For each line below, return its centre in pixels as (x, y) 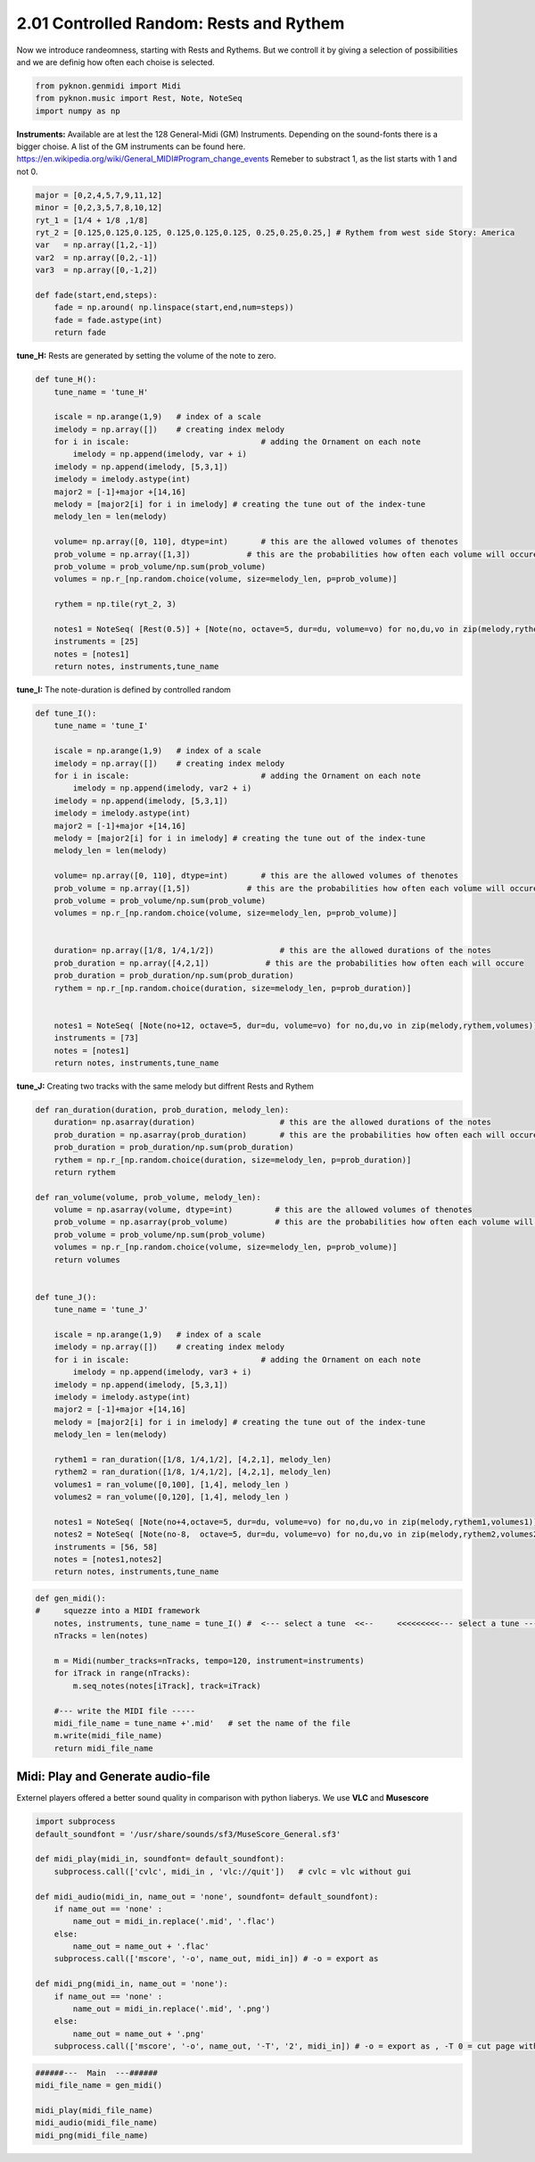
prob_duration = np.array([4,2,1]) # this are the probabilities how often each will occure (289, 963)
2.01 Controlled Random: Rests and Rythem (181, 23)
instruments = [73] (97, 1038)
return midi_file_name (103, 1748)
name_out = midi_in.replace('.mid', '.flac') (174, 1922)
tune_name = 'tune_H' (101, 392)
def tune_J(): (66, 1297)
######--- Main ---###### (96, 2073)
